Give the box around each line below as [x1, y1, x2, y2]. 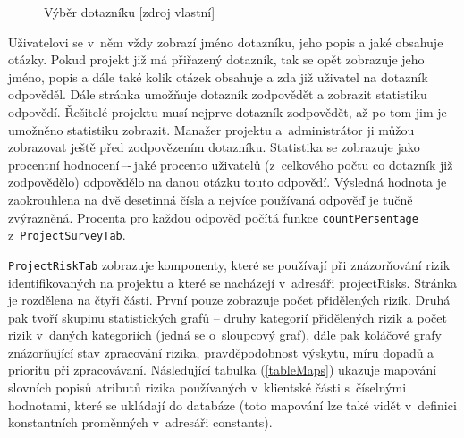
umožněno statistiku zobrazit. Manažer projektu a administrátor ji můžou [8, 120, 415, 139]
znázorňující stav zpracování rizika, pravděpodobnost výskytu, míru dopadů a [8, 342, 434, 361]
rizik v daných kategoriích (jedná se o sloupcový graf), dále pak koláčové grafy [8, 325, 442, 344]
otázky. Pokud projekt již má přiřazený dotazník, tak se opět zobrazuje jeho [8, 50, 425, 69]
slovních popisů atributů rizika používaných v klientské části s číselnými [8, 378, 407, 397]
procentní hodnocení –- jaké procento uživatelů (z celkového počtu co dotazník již [8, 155, 453, 173]
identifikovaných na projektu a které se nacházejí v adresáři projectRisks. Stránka [8, 273, 458, 291]
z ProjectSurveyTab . [8, 225, 126, 244]
